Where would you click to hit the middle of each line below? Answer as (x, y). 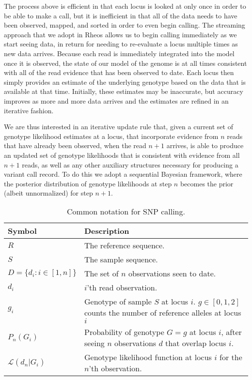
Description (107, 230)
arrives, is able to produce (205, 145)
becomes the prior (207, 183)
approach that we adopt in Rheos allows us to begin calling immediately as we (120, 34)
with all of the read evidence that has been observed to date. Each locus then (119, 72)
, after (231, 332)
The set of (101, 273)
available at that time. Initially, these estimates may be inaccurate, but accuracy (124, 91)
